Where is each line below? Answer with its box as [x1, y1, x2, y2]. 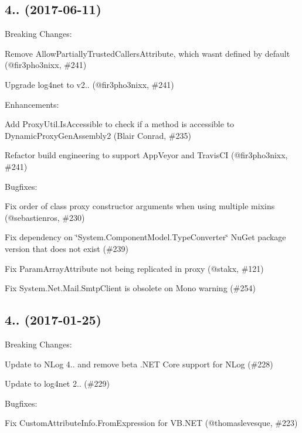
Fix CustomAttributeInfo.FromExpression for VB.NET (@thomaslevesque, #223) [5, 417, 298, 429]
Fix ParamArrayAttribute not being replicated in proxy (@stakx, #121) [5, 262, 264, 274]
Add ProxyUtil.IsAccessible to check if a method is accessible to [5, 118, 235, 130]
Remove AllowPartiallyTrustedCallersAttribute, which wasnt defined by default [5, 47, 290, 59]
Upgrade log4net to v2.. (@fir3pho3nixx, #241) [5, 78, 174, 90]
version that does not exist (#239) [5, 242, 129, 254]
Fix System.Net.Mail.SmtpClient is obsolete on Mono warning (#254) [5, 282, 256, 294]
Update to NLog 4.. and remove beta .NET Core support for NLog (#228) [5, 357, 273, 370]
